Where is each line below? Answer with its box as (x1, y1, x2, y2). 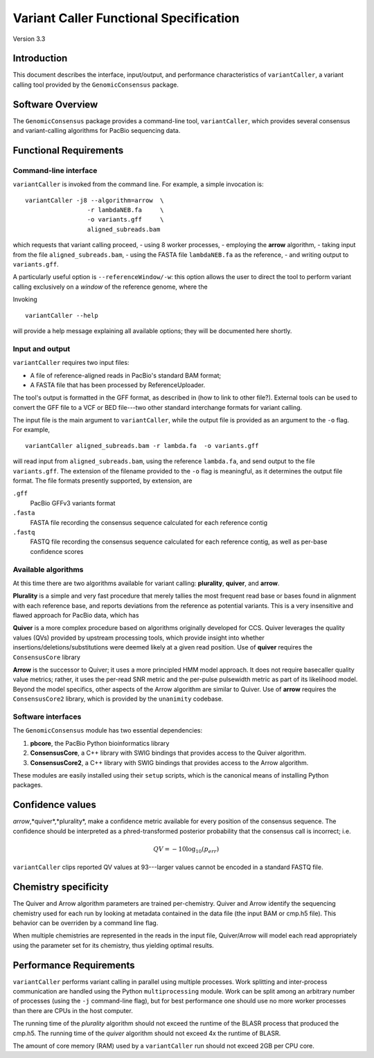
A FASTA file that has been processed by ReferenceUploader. (30, 381, 206, 389)
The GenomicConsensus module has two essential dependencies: (12, 726, 203, 735)
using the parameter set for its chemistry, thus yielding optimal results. (12, 941, 214, 949)
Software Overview (12, 98, 98, 110)
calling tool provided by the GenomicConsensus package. (12, 80, 179, 89)
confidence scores (30, 547, 84, 555)
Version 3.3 (12, 35, 46, 43)
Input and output (12, 343, 71, 353)
